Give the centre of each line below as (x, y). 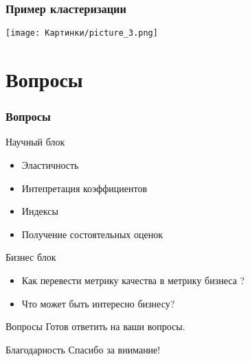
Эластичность (50, 165)
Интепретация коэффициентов (84, 188)
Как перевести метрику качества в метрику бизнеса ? (133, 280)
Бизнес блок (31, 257)
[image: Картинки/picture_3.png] (82, 33)
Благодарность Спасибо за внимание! (83, 349)
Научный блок (35, 142)
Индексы (40, 211)
